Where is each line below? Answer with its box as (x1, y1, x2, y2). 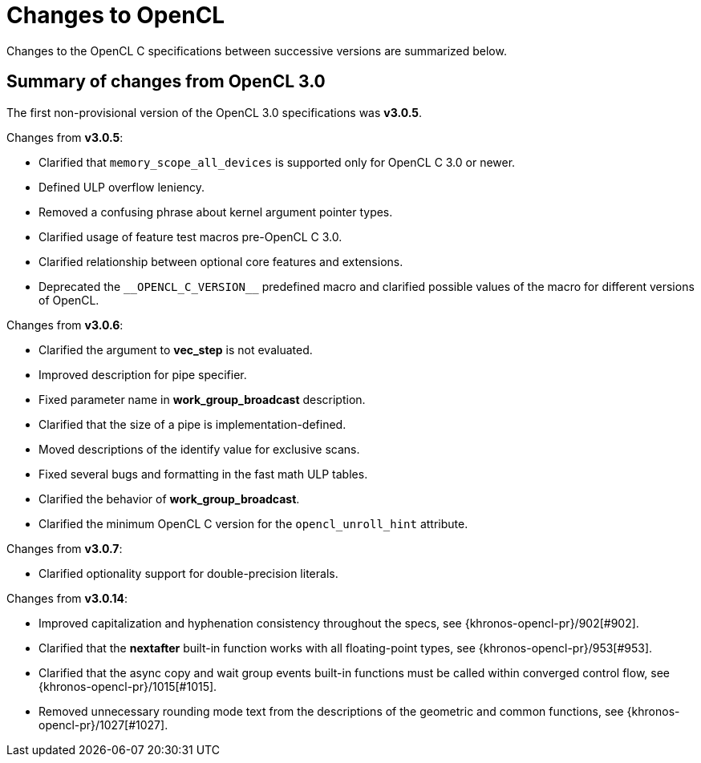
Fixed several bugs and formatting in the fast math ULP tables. (38, 466, 368, 481)
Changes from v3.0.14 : (6, 591, 128, 605)
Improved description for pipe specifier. (38, 367, 247, 381)
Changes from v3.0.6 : (6, 317, 124, 332)
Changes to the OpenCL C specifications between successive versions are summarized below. (6, 43, 507, 58)
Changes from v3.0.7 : (6, 541, 123, 555)
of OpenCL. (38, 293, 99, 307)
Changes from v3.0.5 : (6, 130, 124, 144)
